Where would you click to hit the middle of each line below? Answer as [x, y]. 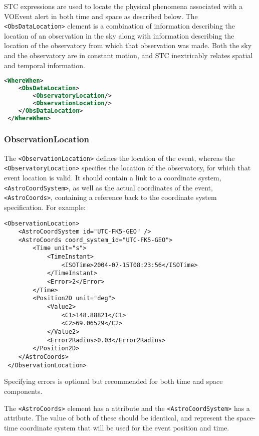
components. [23, 391]
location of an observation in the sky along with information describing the [119, 35]
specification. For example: [45, 207]
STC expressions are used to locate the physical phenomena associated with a [123, 6]
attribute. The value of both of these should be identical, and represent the [119, 418]
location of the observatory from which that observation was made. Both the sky [128, 45]
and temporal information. [45, 65]
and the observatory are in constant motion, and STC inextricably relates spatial [128, 55]
